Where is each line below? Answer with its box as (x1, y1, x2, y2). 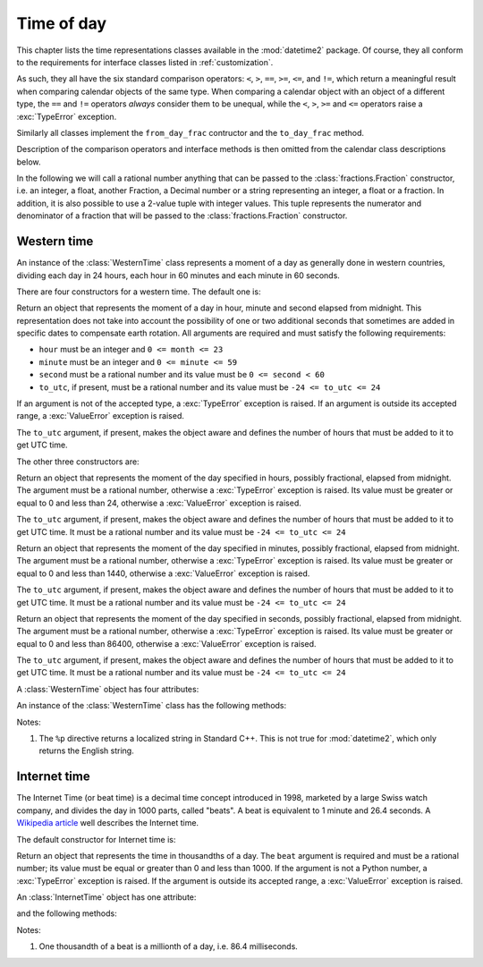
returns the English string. (38, 745, 134, 756)
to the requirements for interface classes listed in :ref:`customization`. (16, 56, 274, 67)
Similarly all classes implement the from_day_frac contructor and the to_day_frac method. (16, 127, 364, 138)
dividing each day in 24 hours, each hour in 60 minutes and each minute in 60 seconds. (16, 269, 340, 281)
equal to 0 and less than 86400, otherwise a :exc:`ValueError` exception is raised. (16, 638, 317, 649)
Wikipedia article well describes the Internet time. (16, 818, 199, 828)
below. (16, 157, 41, 167)
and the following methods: (16, 908, 118, 919)
